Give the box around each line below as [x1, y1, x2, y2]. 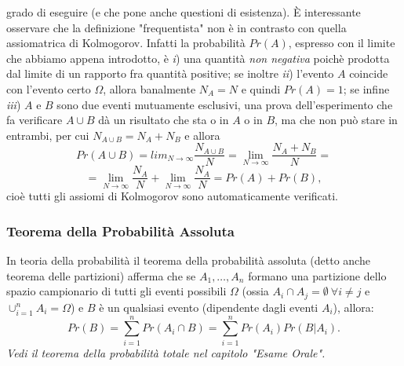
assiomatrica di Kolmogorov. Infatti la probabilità [6, 35, 246, 51]
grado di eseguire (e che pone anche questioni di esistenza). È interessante [6, 4, 361, 20]
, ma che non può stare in [275, 112, 398, 128]
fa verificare [6, 112, 63, 128]
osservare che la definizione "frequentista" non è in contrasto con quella [6, 19, 347, 35]
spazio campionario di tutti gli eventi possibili [6, 283, 227, 299]
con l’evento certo [6, 80, 91, 97]
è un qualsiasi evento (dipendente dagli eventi [99, 298, 318, 315]
